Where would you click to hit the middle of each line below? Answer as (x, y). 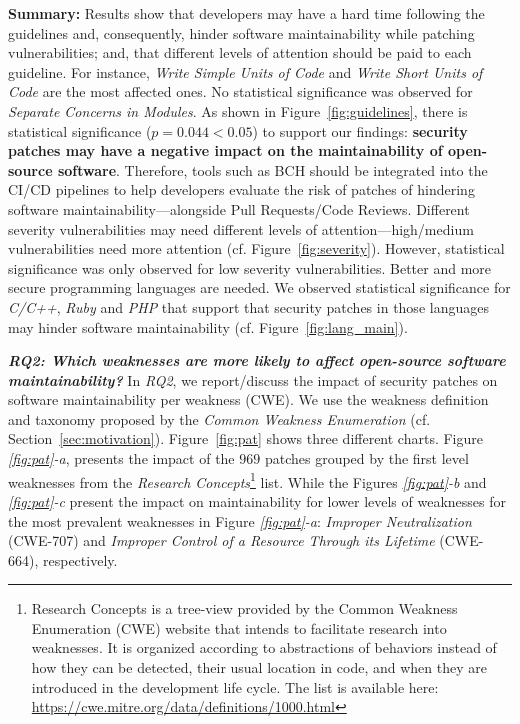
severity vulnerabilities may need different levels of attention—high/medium (241, 228)
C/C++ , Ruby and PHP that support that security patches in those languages (248, 306)
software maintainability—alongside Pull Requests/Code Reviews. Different (239, 208)
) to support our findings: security (360, 130)
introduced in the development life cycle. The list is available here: (235, 686)
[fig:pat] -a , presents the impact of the (121, 458)
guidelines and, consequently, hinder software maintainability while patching (241, 32)
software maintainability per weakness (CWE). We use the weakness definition (248, 399)
